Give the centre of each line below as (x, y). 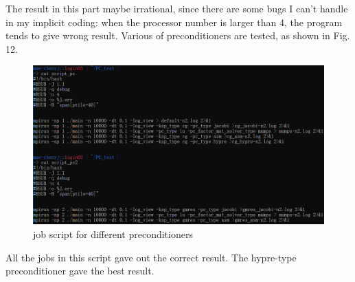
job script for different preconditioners (113, 234)
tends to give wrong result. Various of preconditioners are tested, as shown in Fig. (178, 35)
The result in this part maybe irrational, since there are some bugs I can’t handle (177, 8)
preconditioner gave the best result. (80, 271)
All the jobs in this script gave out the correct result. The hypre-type (151, 257)
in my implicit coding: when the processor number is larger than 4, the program (174, 22)
